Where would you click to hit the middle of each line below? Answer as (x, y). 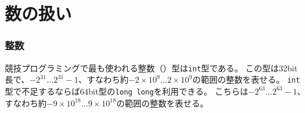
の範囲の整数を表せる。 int (246, 79)
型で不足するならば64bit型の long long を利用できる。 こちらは (127, 91)
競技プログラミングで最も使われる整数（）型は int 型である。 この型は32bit (151, 68)
